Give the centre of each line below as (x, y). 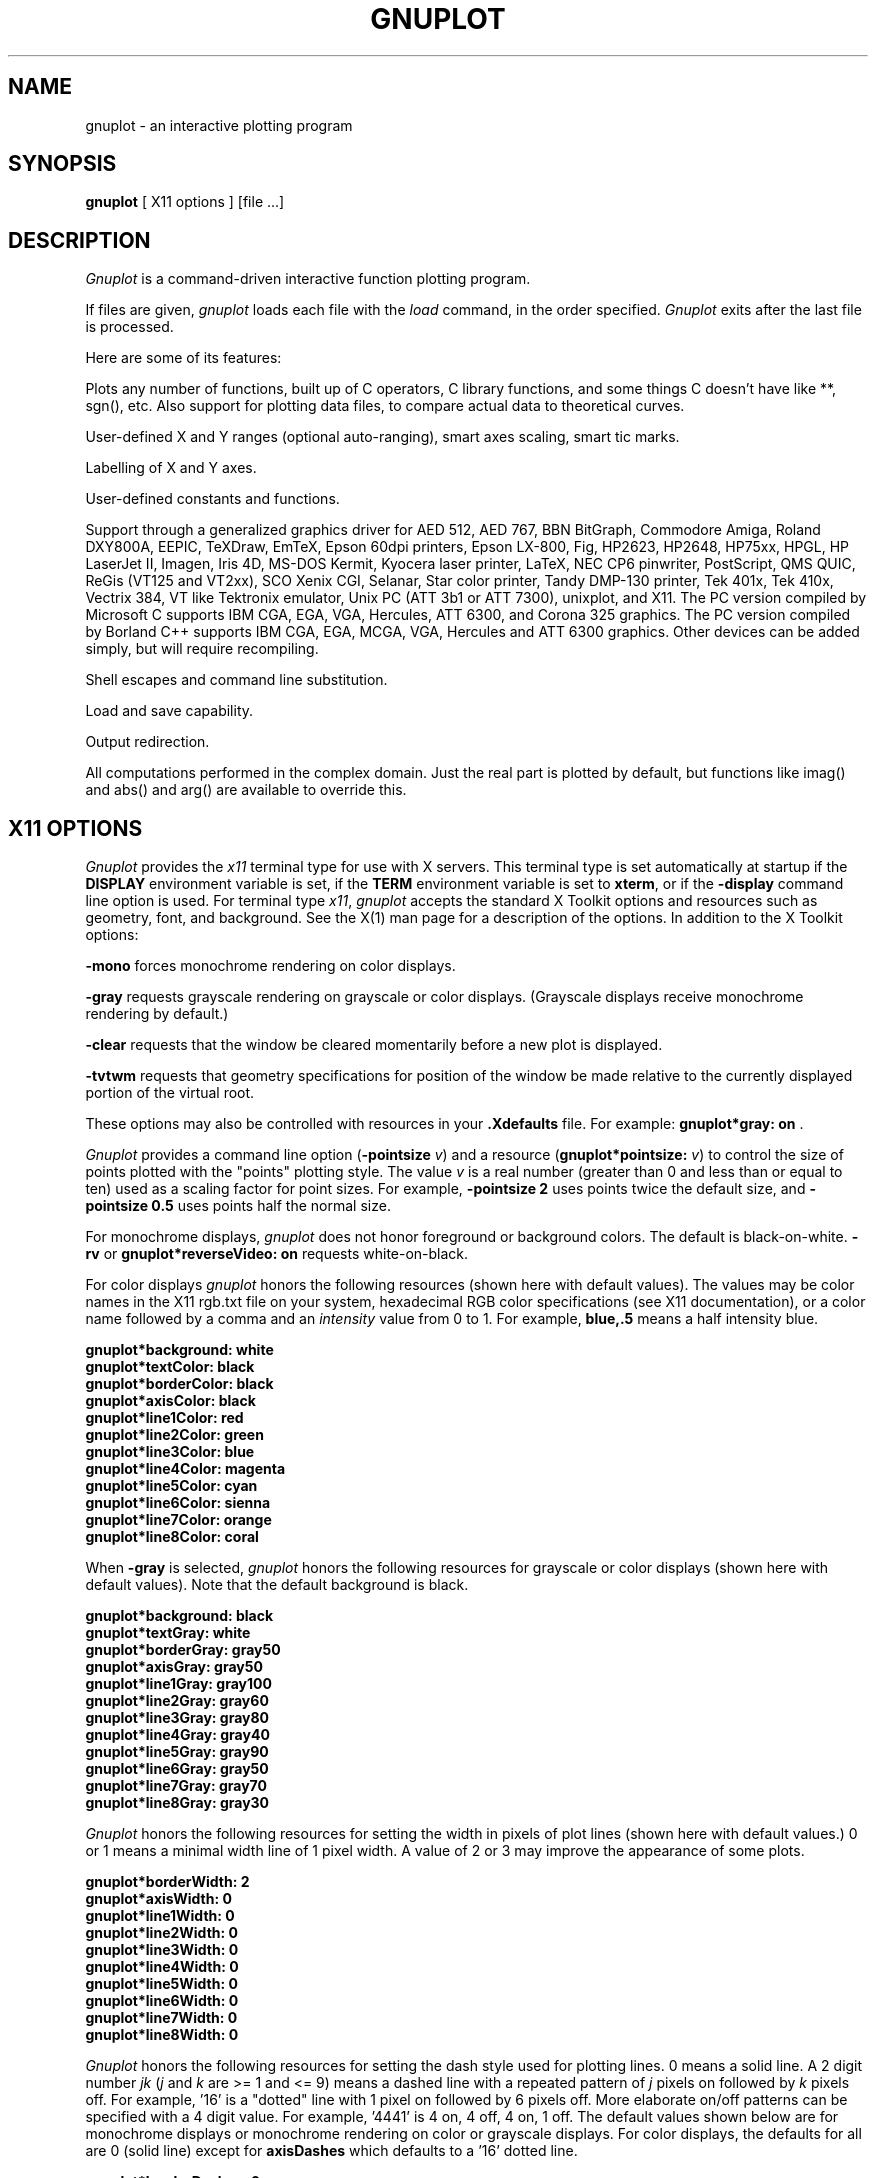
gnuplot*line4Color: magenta (185, 1469)
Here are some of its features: (183, 358)
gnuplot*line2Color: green (174, 1435)
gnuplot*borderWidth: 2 (167, 1882)
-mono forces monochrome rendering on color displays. (270, 966)
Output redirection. (147, 742)
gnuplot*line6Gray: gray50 (177, 1769)
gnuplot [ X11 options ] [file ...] (185, 202)
